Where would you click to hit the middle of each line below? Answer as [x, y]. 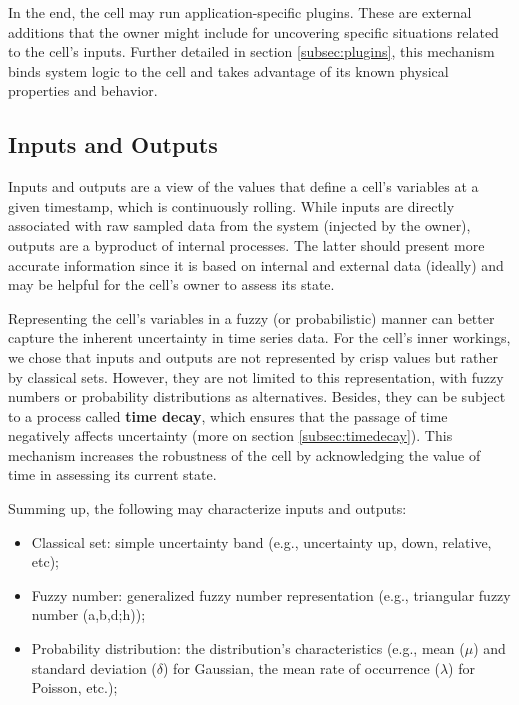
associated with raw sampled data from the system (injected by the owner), [239, 225]
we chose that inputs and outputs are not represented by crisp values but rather [253, 356]
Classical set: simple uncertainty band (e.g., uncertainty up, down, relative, [261, 541]
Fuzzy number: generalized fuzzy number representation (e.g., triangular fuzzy [271, 594]
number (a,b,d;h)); [88, 614]
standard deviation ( [94, 667]
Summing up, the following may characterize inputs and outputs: [207, 508]
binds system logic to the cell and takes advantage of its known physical [228, 70]
